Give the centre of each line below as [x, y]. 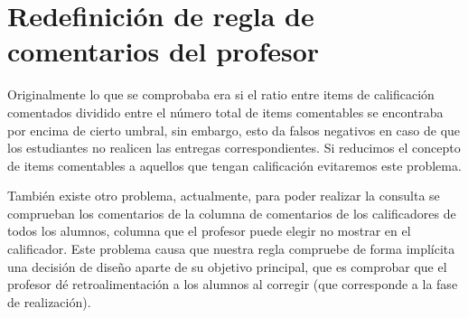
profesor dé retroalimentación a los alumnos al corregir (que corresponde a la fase [233, 284]
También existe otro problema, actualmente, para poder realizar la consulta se [224, 196]
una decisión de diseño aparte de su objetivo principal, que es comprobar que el [227, 266]
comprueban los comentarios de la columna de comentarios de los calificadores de [232, 213]
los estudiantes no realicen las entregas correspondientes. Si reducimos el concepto [234, 148]
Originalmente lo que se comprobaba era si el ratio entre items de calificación [221, 94]
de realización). [49, 301]
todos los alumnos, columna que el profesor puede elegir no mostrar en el [209, 231]
